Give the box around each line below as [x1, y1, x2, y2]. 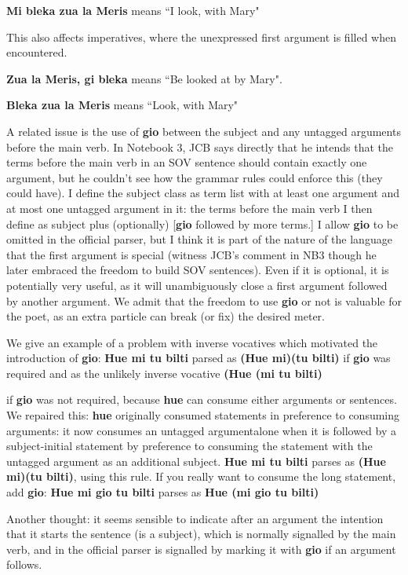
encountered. [6, 44, 67, 60]
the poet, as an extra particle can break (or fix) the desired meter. [6, 308, 325, 324]
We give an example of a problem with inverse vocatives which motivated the [6, 334, 378, 350]
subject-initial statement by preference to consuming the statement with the [6, 438, 373, 454]
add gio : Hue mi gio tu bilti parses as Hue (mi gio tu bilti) [6, 484, 319, 500]
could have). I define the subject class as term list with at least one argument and [6, 185, 399, 201]
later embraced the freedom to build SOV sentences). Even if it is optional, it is [6, 262, 389, 278]
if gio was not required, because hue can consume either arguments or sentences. [6, 391, 397, 408]
